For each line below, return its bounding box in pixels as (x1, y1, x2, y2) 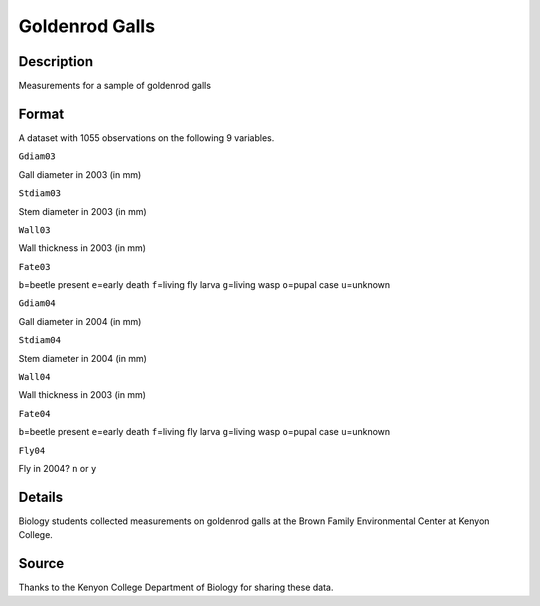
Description (18, 53, 94, 70)
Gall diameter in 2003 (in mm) (18, 168, 142, 180)
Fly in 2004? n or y (18, 463, 97, 474)
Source (18, 555, 65, 572)
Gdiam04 (18, 298, 57, 309)
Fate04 (18, 408, 51, 419)
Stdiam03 (18, 188, 62, 199)
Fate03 (18, 261, 51, 272)
